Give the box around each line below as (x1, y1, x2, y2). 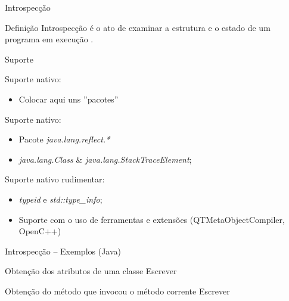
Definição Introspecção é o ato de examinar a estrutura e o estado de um (5, 21, 271, 33)
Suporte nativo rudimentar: (5, 173, 105, 185)
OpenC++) (18, 225, 61, 237)
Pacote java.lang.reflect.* (18, 133, 110, 145)
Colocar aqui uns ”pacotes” (18, 92, 119, 105)
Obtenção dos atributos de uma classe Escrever (5, 265, 177, 277)
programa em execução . (5, 33, 94, 45)
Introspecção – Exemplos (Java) (5, 244, 122, 257)
